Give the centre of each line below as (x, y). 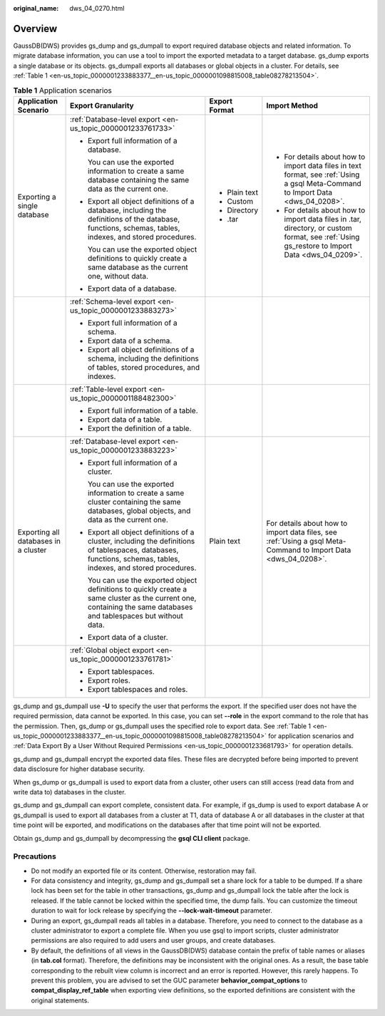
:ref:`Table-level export (108, 389)
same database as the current (138, 267)
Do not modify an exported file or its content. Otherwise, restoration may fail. (144, 871)
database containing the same (138, 180)
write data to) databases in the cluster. (70, 792)
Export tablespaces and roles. (138, 689)
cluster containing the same (134, 502)
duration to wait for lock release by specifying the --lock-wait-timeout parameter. (152, 911)
